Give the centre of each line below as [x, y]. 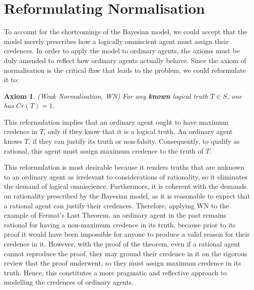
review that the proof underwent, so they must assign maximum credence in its [123, 263]
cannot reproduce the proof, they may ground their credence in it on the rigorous [126, 253]
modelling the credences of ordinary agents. [69, 282]
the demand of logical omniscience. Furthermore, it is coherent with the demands [125, 186]
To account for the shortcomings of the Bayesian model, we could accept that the [126, 32]
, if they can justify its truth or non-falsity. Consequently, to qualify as [134, 141]
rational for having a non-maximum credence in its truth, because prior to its [120, 224]
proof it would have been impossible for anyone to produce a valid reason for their [127, 234]
